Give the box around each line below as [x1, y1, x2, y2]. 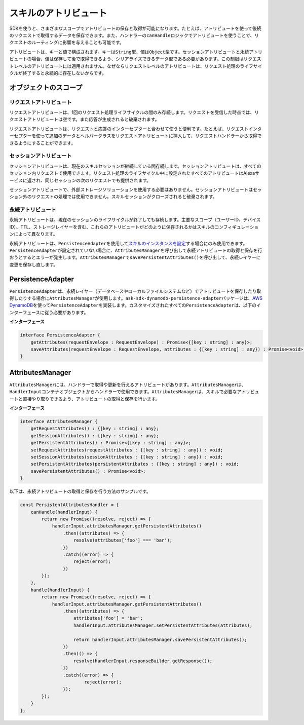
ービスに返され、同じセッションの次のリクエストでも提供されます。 [9, 177, 151, 183]
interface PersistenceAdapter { [20, 332, 101, 338]
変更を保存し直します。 [9, 261, 58, 268]
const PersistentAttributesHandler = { [20, 502, 119, 508]
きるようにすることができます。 [9, 140, 76, 146]
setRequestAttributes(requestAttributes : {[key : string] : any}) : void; [30, 447, 223, 453]
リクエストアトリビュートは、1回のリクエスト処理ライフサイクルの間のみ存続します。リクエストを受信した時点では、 [9, 109, 255, 116]
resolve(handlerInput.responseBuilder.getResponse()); [73, 658, 213, 664]
